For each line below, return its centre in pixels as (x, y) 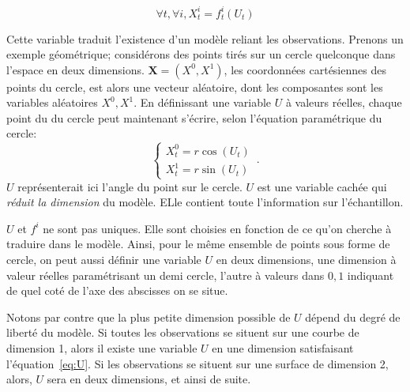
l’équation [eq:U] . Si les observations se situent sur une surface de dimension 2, (197, 363)
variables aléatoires (52, 102)
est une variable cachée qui (322, 186)
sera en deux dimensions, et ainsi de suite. (149, 379)
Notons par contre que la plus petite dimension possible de (149, 317)
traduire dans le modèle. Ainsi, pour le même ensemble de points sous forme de (198, 244)
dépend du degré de (353, 317)
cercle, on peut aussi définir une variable (104, 259)
